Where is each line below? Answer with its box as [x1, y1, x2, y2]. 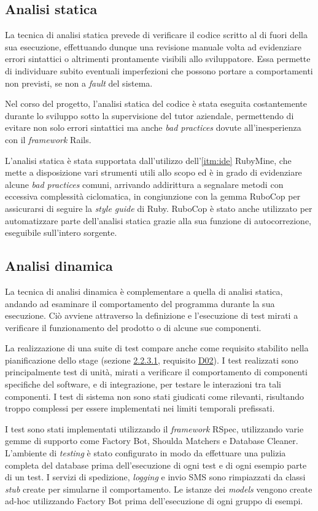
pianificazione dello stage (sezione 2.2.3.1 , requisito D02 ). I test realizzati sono [5, 353, 298, 366]
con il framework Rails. [5, 133, 91, 146]
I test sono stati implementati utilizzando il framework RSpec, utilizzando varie [5, 422, 304, 435]
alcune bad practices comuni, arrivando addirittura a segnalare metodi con [5, 177, 284, 190]
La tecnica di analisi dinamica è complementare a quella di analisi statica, [5, 284, 283, 297]
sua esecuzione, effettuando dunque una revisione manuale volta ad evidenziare [5, 40, 301, 53]
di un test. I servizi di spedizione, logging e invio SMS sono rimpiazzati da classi [5, 470, 306, 483]
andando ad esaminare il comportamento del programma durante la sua [5, 297, 275, 310]
